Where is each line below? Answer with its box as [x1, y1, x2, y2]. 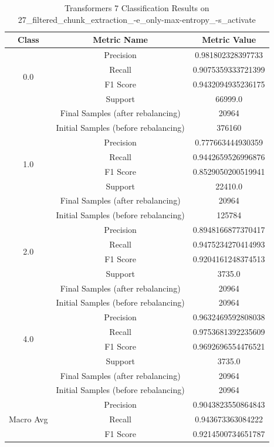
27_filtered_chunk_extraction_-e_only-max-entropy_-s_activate [18, 13, 256, 25]
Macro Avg [9, 413, 48, 425]
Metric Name [93, 33, 148, 46]
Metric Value [202, 33, 256, 46]
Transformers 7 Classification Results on [65, 2, 209, 13]
